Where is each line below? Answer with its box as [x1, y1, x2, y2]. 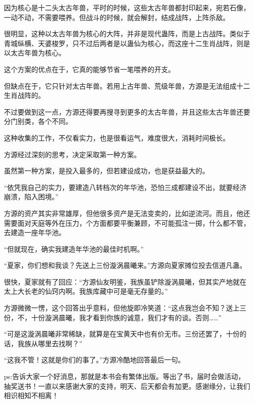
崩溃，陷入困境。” [4, 191, 59, 202]
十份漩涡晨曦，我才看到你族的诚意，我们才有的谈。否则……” [31, 312, 222, 322]
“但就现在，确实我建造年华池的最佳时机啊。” [4, 243, 144, 254]
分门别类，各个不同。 [4, 116, 72, 126]
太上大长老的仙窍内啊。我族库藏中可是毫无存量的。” [4, 286, 168, 296]
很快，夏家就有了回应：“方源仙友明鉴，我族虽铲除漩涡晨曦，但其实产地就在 [4, 276, 247, 286]
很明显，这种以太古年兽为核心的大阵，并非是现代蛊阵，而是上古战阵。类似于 [4, 28, 250, 39]
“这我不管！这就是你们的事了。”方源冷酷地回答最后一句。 [4, 355, 185, 365]
